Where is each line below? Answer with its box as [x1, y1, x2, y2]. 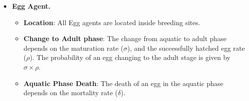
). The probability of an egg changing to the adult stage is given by [30, 52, 231, 62]
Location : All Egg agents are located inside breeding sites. [23, 17, 200, 27]
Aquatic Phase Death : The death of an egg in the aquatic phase [23, 78, 224, 88]
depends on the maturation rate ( [23, 43, 124, 53]
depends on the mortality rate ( [23, 87, 118, 98]
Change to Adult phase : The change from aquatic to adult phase [23, 33, 227, 43]
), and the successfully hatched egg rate [127, 43, 245, 53]
